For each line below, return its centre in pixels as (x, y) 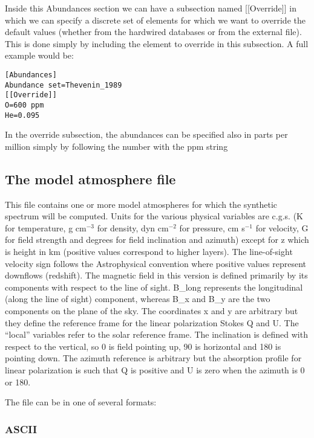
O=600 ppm (25, 105)
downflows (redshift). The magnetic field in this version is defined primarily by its (156, 275)
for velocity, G (282, 227)
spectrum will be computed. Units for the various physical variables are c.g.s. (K (154, 216)
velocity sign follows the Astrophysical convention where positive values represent (156, 263)
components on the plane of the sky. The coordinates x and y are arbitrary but (152, 310)
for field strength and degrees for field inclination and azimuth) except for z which (157, 240)
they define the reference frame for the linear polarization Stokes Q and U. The (152, 322)
